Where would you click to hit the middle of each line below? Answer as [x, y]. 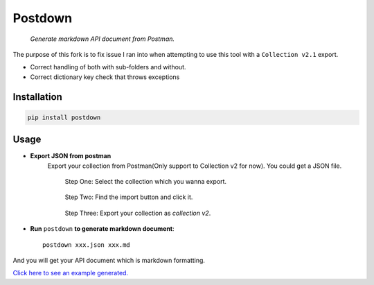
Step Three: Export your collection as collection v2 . [138, 213]
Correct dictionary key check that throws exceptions [105, 77]
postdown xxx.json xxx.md [87, 245]
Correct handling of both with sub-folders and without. [108, 67]
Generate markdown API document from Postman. [103, 39]
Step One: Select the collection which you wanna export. [146, 181]
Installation [37, 97]
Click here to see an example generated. [70, 273]
